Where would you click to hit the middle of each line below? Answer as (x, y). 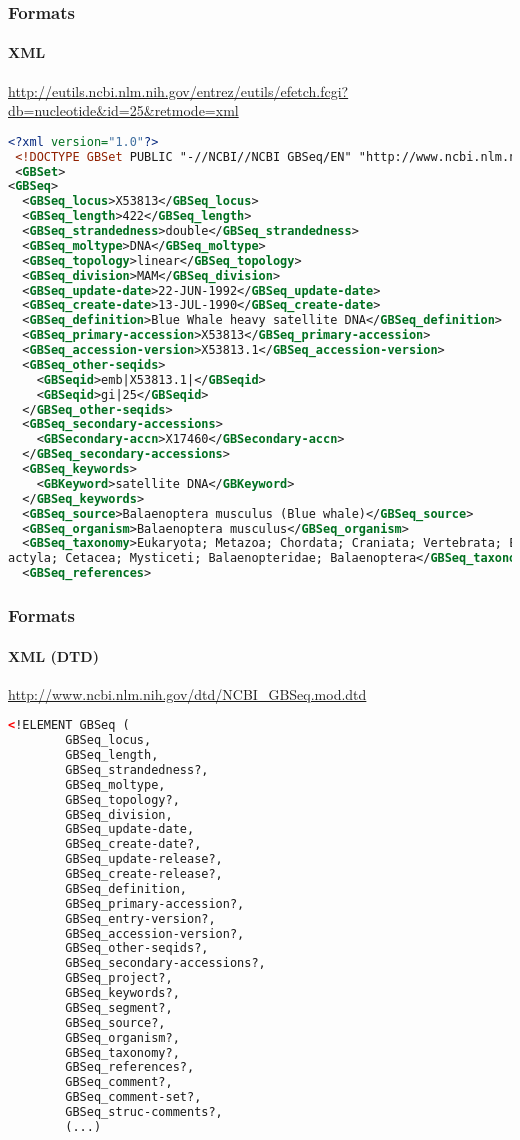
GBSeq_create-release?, (144, 874)
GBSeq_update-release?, (144, 859)
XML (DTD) (53, 655)
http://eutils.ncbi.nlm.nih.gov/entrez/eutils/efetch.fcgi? (178, 90)
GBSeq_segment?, (119, 1007)
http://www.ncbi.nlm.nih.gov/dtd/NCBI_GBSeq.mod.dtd (187, 693)
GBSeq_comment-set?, (133, 1097)
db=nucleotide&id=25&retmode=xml (123, 110)
